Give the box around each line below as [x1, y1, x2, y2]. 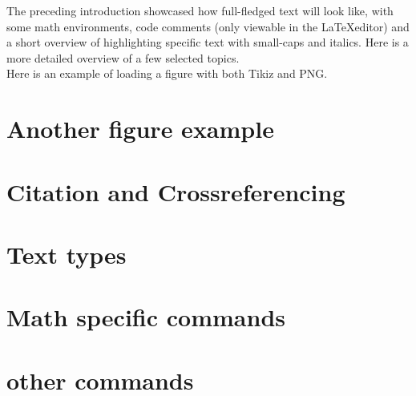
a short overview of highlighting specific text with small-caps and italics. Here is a [6, 34, 409, 51]
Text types [6, 237, 127, 270]
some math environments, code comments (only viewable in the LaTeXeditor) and [6, 18, 410, 34]
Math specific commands [6, 301, 285, 333]
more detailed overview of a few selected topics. [6, 49, 240, 66]
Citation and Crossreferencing [6, 175, 345, 208]
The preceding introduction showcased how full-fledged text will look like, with [6, 2, 394, 18]
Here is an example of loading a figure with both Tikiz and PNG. [6, 65, 328, 82]
